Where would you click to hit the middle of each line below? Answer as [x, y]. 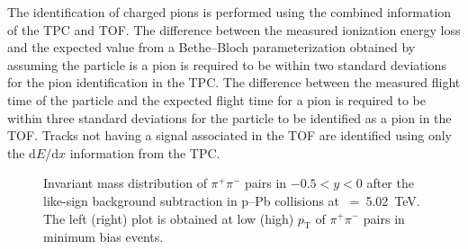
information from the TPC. [145, 152]
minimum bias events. [103, 237]
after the [390, 183]
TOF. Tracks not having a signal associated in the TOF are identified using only [229, 135]
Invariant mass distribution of [125, 183]
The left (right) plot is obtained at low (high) [169, 218]
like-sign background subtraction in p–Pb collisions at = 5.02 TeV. [232, 200]
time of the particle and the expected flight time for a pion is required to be [216, 99]
